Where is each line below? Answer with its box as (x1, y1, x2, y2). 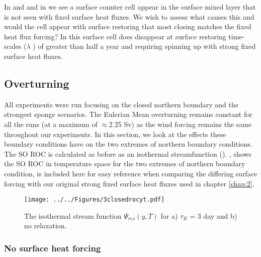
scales (4, 41, 22, 51)
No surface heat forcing (4, 241, 101, 254)
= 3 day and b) (190, 210, 237, 221)
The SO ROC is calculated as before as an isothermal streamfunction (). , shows (4, 148, 251, 159)
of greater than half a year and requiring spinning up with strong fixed (38, 41, 256, 51)
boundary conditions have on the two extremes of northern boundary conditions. (4, 139, 252, 149)
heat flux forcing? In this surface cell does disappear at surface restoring (4, 31, 226, 41)
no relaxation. (24, 220, 67, 231)
